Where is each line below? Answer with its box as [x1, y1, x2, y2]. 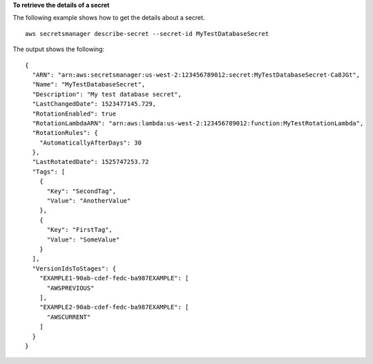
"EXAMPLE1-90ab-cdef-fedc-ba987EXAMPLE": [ [39, 274, 189, 282]
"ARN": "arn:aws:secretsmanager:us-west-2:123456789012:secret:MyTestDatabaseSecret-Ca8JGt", [32, 71, 361, 79]
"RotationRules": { [32, 129, 98, 137]
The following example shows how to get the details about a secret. [12, 14, 205, 22]
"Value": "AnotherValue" [46, 197, 131, 205]
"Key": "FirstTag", [46, 226, 113, 234]
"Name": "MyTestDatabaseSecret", [32, 80, 146, 89]
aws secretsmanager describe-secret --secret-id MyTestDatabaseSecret [25, 30, 269, 37]
